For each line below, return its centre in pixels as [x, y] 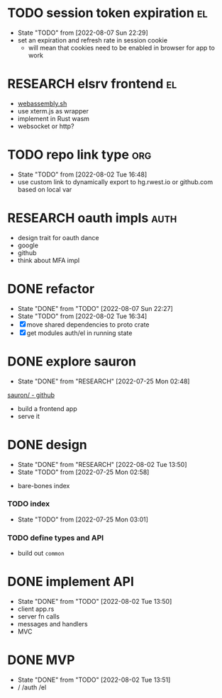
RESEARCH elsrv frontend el [92, 84]
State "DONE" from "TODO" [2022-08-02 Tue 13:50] [95, 602]
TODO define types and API [56, 538]
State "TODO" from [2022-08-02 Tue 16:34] [82, 316]
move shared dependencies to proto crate [88, 325]
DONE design [47, 445]
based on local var [45, 189]
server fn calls [39, 617]
